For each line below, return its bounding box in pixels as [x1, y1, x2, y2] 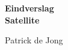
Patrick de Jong [5, 34, 63, 46]
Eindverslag [5, 2, 54, 14]
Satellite [5, 13, 40, 26]
